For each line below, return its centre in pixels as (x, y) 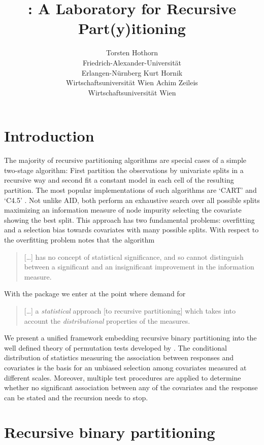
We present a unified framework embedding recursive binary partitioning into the (130, 338)
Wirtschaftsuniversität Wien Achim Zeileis (132, 82)
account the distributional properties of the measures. (107, 320)
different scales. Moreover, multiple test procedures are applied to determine (123, 377)
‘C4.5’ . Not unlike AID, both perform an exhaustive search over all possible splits (132, 200)
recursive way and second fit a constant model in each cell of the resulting (119, 180)
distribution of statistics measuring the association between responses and (119, 357)
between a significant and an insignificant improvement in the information (139, 267)
